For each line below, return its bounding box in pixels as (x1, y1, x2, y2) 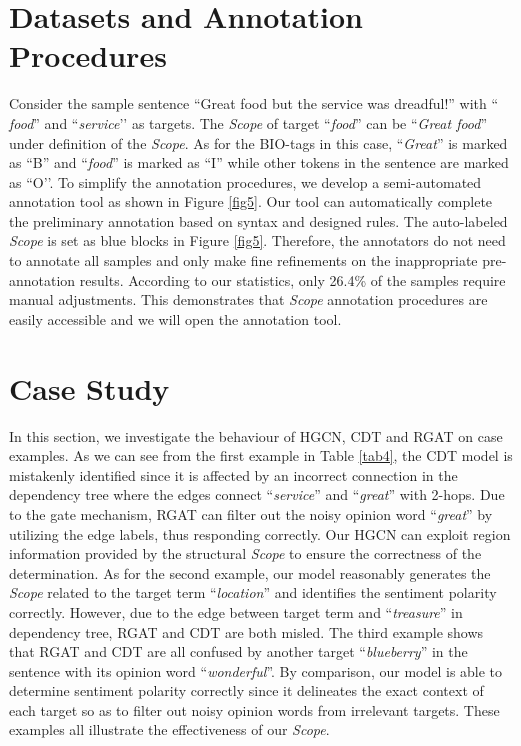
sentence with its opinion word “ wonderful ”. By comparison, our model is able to (9, 660, 503, 681)
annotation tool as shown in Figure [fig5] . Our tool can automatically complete (9, 191, 493, 212)
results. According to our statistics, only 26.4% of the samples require (79, 269, 506, 290)
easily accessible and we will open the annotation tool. (9, 308, 342, 329)
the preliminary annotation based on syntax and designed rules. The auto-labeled (9, 210, 508, 231)
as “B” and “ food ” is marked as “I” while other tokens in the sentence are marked (9, 152, 509, 173)
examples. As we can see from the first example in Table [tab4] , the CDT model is (9, 445, 513, 466)
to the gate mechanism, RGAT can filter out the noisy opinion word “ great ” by (9, 503, 493, 524)
